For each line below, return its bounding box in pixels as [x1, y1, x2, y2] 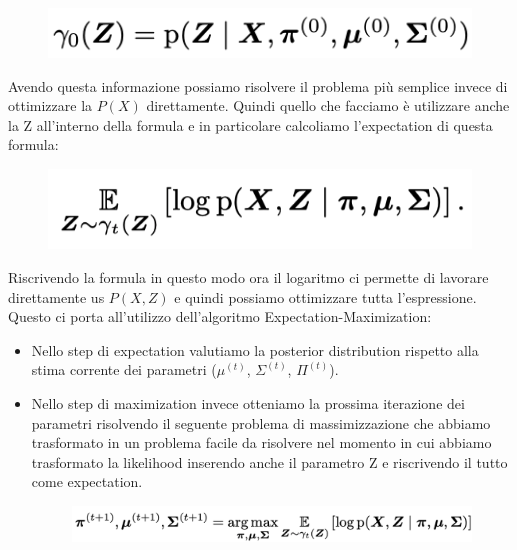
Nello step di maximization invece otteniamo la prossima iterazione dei [31, 392, 465, 413]
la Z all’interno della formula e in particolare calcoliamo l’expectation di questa [8, 114, 493, 135]
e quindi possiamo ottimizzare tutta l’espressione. [174, 286, 477, 307]
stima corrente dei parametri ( [31, 359, 217, 380]
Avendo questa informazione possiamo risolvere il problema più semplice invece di [8, 75, 508, 96]
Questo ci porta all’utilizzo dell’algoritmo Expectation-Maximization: [8, 306, 432, 327]
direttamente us [8, 286, 105, 307]
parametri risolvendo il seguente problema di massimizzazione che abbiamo [31, 412, 491, 433]
